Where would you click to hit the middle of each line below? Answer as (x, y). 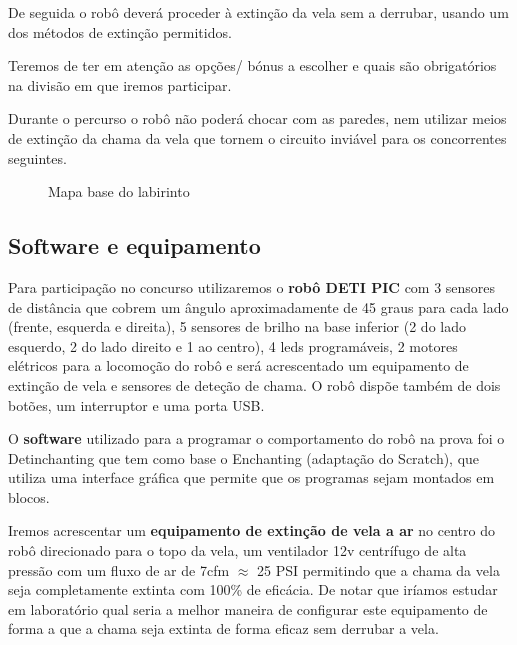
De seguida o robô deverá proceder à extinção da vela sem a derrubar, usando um (258, 12)
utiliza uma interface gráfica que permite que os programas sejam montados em (251, 477)
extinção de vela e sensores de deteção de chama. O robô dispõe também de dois (254, 384)
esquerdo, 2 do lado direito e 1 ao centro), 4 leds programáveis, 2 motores (233, 345)
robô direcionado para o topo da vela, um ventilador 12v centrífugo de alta (237, 550)
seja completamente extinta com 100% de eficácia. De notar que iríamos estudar (253, 589)
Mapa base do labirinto (119, 191)
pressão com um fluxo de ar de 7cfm (119, 569)
